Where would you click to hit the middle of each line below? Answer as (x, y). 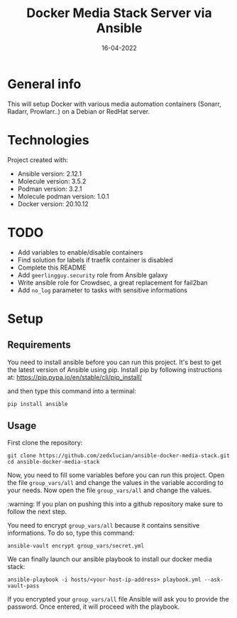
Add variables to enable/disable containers (80, 252)
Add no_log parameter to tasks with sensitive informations (103, 290)
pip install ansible (38, 404)
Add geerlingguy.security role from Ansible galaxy (93, 275)
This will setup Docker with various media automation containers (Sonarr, (114, 104)
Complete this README (52, 267)
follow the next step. (37, 512)
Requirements (39, 345)
